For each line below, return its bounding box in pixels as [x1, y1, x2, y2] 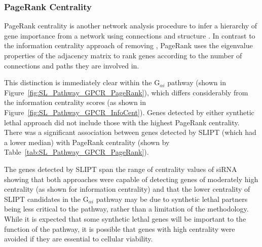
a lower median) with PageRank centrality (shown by [4, 136, 170, 147]
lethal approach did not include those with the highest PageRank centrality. [4, 117, 240, 127]
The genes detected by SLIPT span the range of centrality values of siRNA [4, 163, 237, 174]
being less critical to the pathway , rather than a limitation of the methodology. [4, 203, 249, 214]
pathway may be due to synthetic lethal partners [96, 193, 248, 204]
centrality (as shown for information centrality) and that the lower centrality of [4, 184, 250, 194]
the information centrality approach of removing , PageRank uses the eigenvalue [4, 40, 253, 51]
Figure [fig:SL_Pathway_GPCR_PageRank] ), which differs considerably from [4, 87, 248, 97]
